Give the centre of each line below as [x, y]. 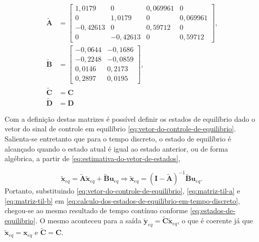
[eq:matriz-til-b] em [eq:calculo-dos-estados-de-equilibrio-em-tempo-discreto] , [122, 200]
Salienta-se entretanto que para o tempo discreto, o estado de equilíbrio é [118, 138]
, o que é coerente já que [215, 221]
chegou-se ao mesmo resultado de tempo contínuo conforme [96, 210]
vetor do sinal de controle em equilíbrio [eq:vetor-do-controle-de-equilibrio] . [120, 129]
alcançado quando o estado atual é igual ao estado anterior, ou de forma [116, 148]
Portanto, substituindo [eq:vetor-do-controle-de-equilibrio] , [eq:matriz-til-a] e [122, 191]
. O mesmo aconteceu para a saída [88, 221]
